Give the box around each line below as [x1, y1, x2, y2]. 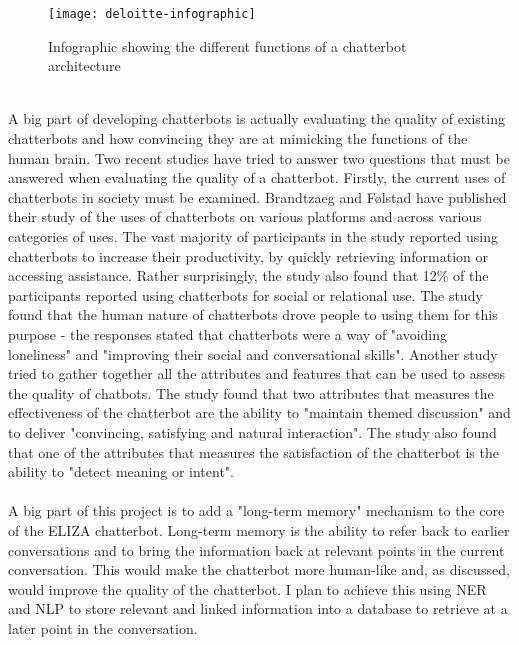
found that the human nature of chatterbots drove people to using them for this [8, 304, 498, 325]
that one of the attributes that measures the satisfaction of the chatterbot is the [8, 441, 499, 462]
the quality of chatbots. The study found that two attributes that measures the [8, 382, 494, 403]
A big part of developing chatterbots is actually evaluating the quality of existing [8, 108, 505, 129]
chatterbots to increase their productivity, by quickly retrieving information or [8, 245, 489, 266]
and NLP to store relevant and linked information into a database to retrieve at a [8, 598, 508, 619]
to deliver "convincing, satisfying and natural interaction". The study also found [8, 421, 497, 442]
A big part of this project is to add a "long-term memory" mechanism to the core [8, 500, 505, 521]
